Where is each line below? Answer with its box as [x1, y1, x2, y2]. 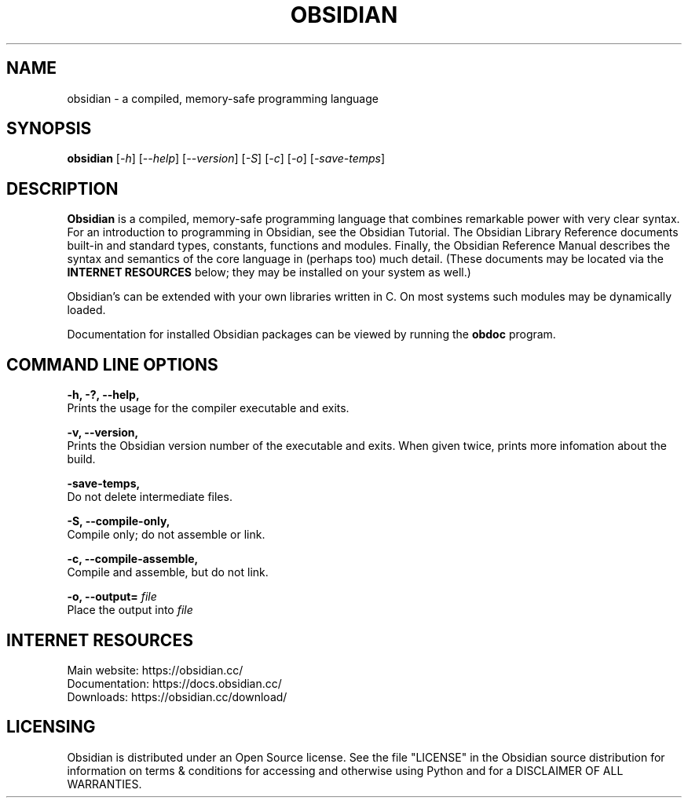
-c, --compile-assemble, [67, 552, 199, 566]
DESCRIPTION [6, 178, 119, 199]
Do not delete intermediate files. [67, 490, 232, 504]
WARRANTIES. [67, 777, 142, 791]
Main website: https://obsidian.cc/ [67, 663, 243, 677]
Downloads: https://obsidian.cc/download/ [67, 689, 287, 703]
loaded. [67, 303, 106, 317]
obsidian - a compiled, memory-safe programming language [67, 91, 379, 105]
